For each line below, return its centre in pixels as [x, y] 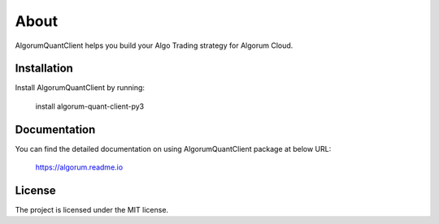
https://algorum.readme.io [79, 167]
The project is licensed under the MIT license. [92, 210]
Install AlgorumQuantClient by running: [80, 88]
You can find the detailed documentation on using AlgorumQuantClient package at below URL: [173, 149]
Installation [44, 69]
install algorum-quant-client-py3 [90, 106]
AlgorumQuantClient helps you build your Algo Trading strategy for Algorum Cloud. [154, 45]
